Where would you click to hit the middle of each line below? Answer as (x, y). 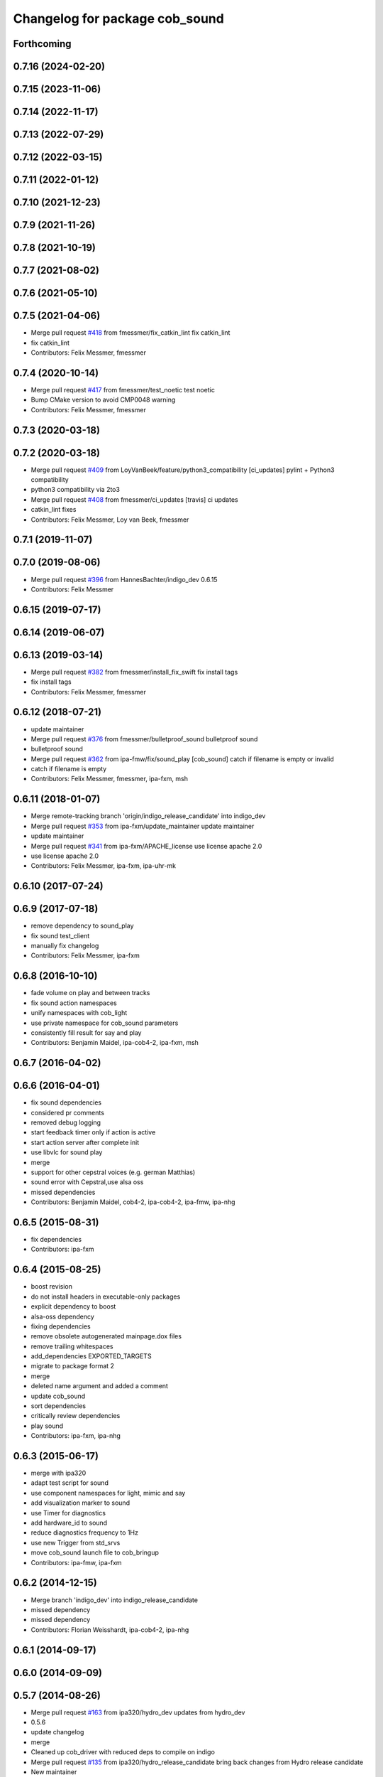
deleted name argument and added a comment (99, 1386)
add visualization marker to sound (81, 1503)
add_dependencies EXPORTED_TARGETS (91, 1356)
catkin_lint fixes (54, 510)
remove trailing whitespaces (72, 1346)
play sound (47, 1426)
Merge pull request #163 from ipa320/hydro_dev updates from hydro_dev (138, 1712)
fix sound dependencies (66, 1102)
